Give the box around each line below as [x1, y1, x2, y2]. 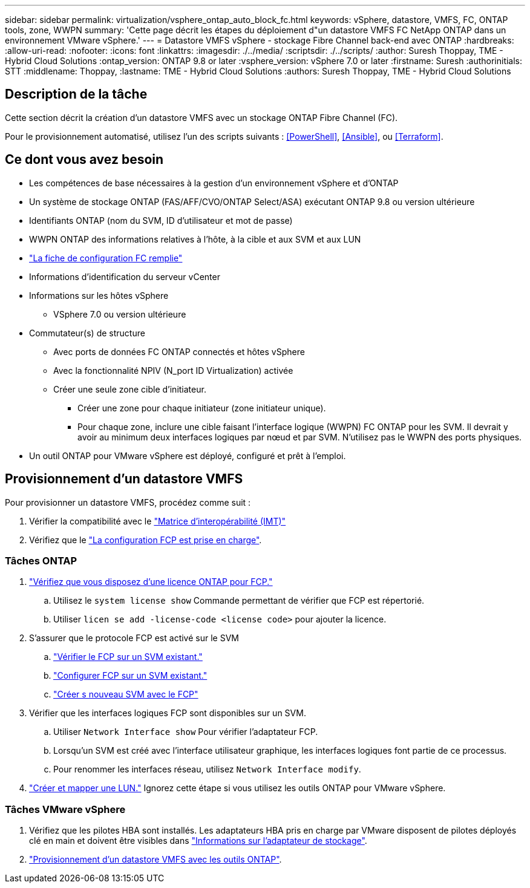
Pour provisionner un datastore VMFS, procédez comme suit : [5, 497, 251, 508]
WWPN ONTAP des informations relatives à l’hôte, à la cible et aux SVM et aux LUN [29, 233, 361, 244]
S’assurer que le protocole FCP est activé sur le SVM [29, 633, 239, 644]
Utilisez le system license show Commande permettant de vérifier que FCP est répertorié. [53, 595, 425, 606]
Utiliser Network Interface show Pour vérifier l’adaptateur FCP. [53, 726, 318, 737]
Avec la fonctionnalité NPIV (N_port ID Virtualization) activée [53, 365, 293, 376]
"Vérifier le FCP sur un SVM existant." [53, 651, 203, 662]
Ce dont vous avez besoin [5, 152, 164, 168]
